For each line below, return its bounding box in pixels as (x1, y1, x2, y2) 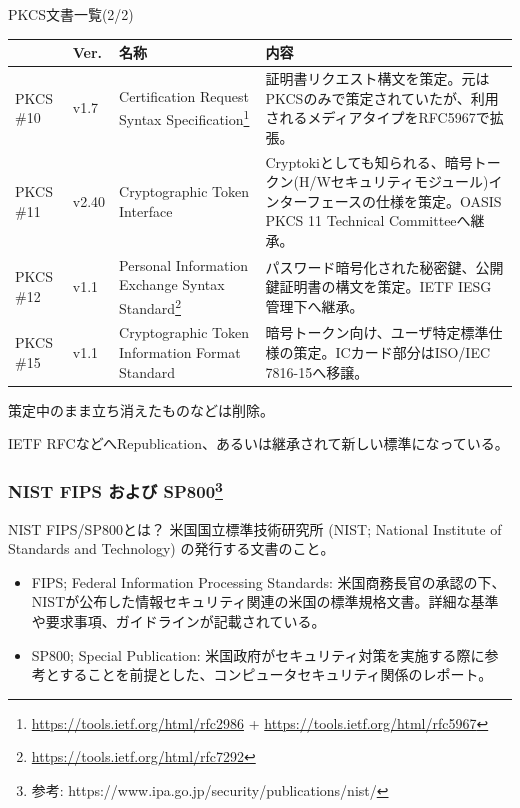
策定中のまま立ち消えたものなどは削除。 (8, 399, 274, 420)
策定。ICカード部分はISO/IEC (293, 342, 491, 363)
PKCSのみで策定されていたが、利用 (265, 87, 499, 108)
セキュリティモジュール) (330, 171, 489, 192)
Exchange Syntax (119, 274, 225, 295)
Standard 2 (119, 294, 181, 318)
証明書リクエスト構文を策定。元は (265, 67, 490, 88)
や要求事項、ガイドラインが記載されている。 (31, 610, 326, 631)
